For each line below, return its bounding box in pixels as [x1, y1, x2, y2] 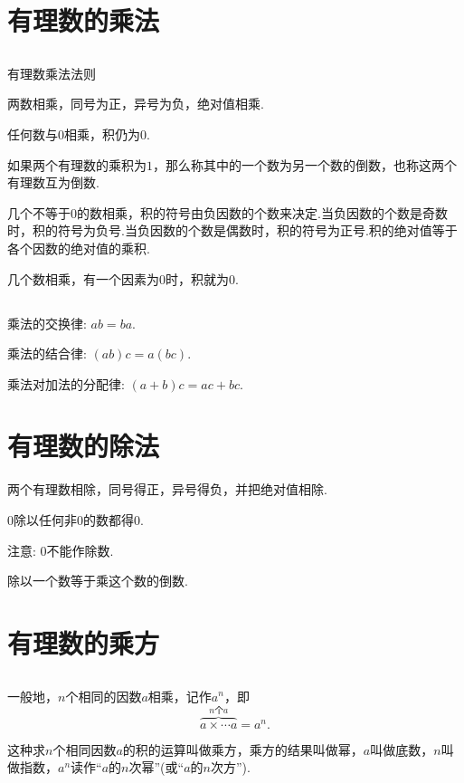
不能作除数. [46, 540, 114, 559]
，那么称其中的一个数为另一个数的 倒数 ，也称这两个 [153, 155, 457, 174]
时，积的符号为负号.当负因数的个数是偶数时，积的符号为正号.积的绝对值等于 [7, 221, 458, 240]
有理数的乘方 [7, 624, 160, 661]
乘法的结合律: [7, 344, 87, 363]
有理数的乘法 [7, 2, 160, 39]
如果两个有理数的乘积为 [7, 155, 147, 174]
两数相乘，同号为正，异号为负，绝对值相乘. [7, 94, 264, 113]
